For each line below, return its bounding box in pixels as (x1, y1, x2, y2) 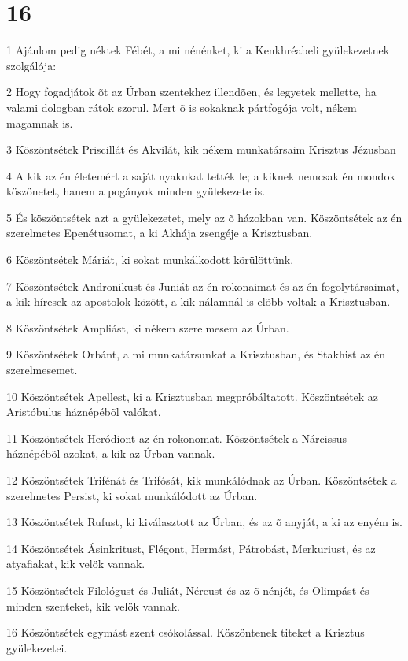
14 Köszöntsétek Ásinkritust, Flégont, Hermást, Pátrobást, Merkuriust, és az (6, 540, 376, 556)
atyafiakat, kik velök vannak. (6, 555, 145, 572)
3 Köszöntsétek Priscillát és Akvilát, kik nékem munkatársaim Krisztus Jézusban (6, 141, 396, 158)
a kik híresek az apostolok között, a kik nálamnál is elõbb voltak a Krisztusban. (6, 293, 391, 310)
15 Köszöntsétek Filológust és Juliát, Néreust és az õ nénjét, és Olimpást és (6, 581, 369, 598)
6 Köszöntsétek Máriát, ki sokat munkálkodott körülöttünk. (6, 251, 294, 268)
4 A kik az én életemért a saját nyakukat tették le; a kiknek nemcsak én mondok (6, 167, 395, 184)
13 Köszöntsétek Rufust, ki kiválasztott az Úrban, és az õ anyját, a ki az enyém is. (6, 514, 402, 530)
